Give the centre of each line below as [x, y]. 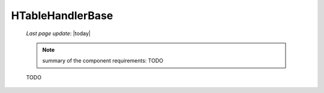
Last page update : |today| [58, 33]
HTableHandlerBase [62, 15]
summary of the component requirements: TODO [103, 61]
